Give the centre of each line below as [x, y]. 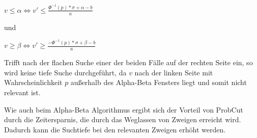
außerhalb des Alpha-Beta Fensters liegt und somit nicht [159, 82]
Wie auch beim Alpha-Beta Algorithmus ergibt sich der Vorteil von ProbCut [124, 109]
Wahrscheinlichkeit [33, 82]
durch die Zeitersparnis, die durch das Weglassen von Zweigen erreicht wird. [123, 119]
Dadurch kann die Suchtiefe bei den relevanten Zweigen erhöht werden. [115, 129]
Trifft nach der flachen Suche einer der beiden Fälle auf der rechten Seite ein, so [128, 62]
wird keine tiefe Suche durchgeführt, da [65, 72]
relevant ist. [22, 92]
